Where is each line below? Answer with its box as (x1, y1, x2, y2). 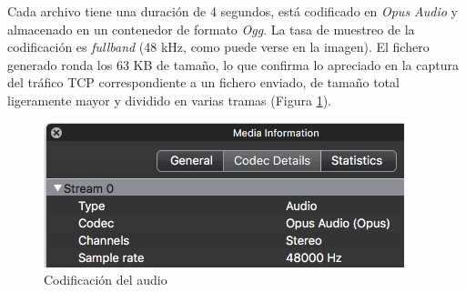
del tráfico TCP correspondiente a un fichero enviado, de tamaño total (7, 73, 400, 92)
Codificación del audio (44, 270, 167, 289)
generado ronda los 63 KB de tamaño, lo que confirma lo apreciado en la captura (7, 55, 459, 74)
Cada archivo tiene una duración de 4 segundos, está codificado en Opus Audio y (7, 2, 459, 20)
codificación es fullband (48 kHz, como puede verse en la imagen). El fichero (7, 37, 430, 56)
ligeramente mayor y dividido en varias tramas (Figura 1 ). (7, 90, 331, 109)
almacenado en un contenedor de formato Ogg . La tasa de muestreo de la (7, 19, 415, 38)
